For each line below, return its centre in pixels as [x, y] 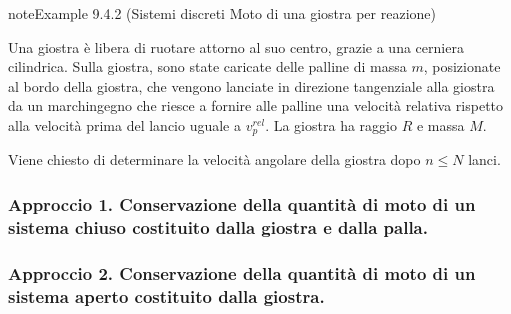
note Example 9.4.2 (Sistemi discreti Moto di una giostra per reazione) [222, 13]
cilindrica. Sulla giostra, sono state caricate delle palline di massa [207, 66]
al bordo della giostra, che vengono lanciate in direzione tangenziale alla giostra [251, 85]
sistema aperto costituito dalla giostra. [166, 295]
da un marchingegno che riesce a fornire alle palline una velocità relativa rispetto [256, 105]
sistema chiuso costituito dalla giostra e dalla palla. [218, 226]
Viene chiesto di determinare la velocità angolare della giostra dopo [214, 159]
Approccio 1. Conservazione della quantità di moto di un [242, 203]
